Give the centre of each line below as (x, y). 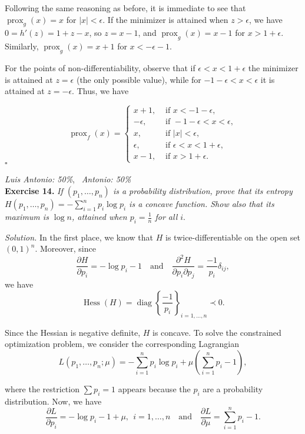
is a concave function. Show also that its (202, 203)
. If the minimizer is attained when (165, 19)
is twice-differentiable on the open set (233, 237)
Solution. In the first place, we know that (79, 237)
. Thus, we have (100, 91)
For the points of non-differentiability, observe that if (100, 67)
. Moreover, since (65, 248)
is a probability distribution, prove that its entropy (203, 191)
